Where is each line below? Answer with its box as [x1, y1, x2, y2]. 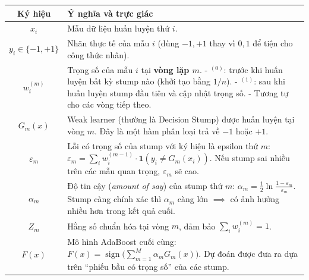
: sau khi [254, 75, 285, 87]
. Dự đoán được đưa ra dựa [198, 247, 298, 260]
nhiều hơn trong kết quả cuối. [67, 204, 175, 216]
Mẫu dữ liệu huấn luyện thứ [67, 22, 170, 34]
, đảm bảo [178, 219, 216, 232]
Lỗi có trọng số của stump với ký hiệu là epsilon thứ [67, 139, 258, 152]
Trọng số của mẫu [67, 63, 133, 75]
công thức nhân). [67, 48, 130, 61]
